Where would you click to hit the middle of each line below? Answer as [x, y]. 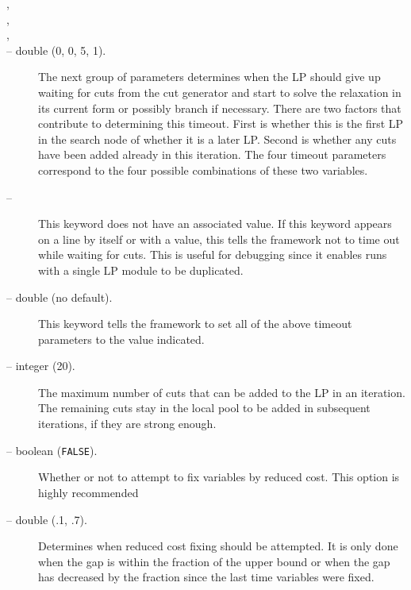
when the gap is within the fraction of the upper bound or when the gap [214, 561]
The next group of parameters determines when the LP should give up [209, 77]
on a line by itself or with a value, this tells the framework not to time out [219, 239]
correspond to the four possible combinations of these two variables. [203, 170]
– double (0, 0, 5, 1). [56, 50]
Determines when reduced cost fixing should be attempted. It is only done [218, 546]
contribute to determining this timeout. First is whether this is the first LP [221, 123]
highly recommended [88, 492]
